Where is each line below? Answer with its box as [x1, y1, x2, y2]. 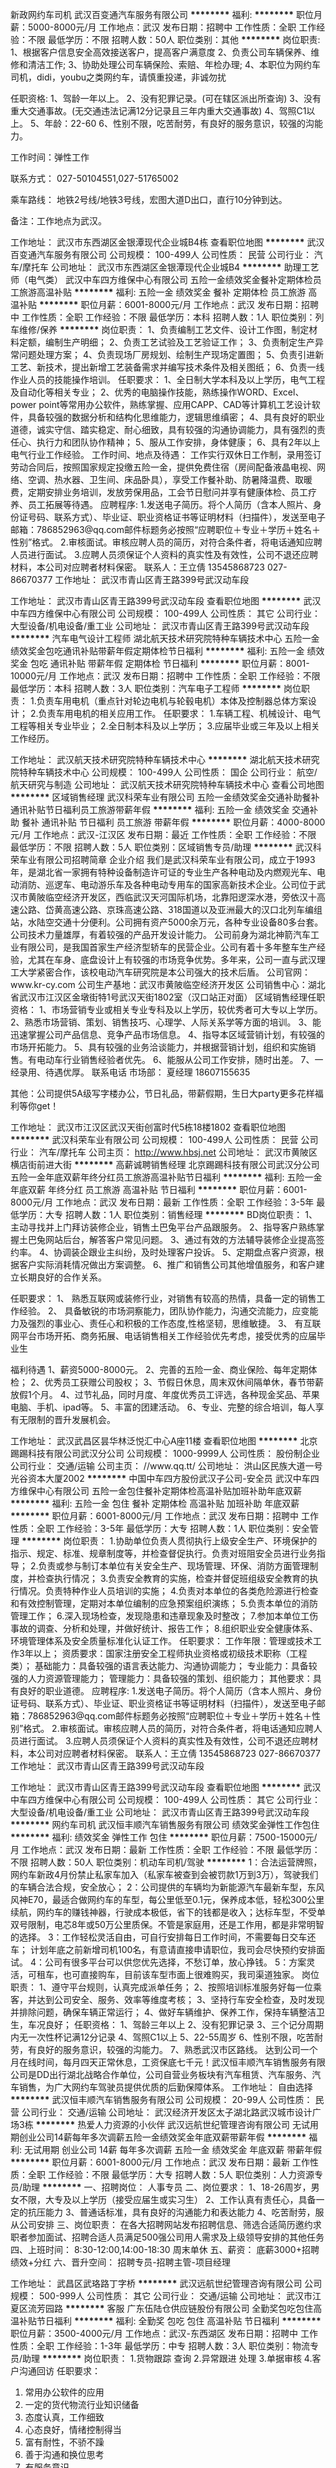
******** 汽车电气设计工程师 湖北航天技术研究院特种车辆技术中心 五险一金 [10, 633, 320, 644]
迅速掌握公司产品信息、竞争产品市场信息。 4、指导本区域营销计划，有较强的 [10, 1029, 325, 1040]
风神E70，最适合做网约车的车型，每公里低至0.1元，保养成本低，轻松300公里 [10, 1894, 325, 1905]
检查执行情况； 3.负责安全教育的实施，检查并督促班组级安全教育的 [36, 1573, 310, 1584]
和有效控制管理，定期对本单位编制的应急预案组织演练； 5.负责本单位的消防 [10, 1598, 318, 1609]
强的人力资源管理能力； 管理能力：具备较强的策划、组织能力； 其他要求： [10, 1673, 313, 1684]
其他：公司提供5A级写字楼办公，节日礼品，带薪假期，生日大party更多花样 [10, 1088, 315, 1099]
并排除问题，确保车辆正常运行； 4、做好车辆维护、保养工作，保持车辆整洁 [10, 2006, 317, 2018]
